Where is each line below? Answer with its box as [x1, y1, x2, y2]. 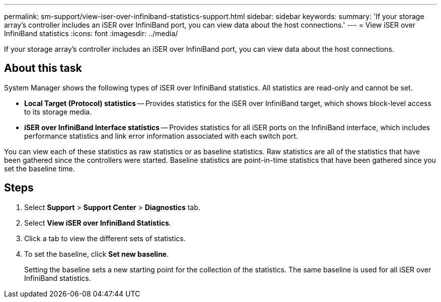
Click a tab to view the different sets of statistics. [24, 234, 186, 243]
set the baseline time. [4, 164, 75, 173]
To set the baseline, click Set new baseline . [24, 249, 169, 258]
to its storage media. [24, 107, 92, 116]
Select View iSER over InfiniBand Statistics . [24, 218, 171, 227]
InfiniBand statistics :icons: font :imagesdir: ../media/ [4, 29, 178, 38]
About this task [4, 62, 82, 75]
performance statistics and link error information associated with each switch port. [24, 131, 298, 140]
